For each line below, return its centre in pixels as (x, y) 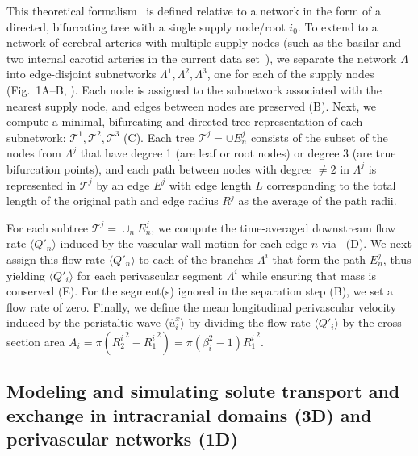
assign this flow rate (56, 259)
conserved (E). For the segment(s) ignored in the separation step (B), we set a (200, 291)
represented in (42, 184)
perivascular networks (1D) (122, 439)
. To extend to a (337, 26)
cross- (392, 322)
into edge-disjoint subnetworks (82, 74)
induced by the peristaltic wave (84, 322)
